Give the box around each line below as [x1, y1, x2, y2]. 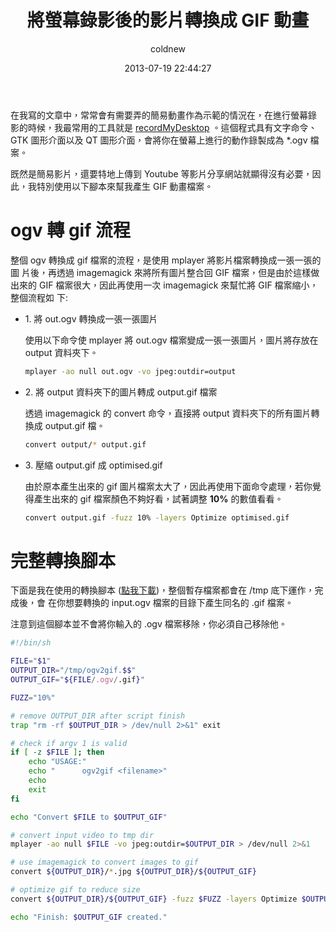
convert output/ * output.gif [24, 439, 147, 450]
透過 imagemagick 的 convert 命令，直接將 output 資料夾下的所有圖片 [24, 407, 312, 419]
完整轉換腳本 [10, 549, 117, 572]
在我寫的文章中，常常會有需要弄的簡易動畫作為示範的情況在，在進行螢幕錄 [10, 109, 317, 121]
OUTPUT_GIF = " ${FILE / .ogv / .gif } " [10, 675, 145, 685]
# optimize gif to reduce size [10, 885, 141, 895]
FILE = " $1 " [10, 656, 52, 666]
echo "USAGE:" [28, 757, 87, 767]
